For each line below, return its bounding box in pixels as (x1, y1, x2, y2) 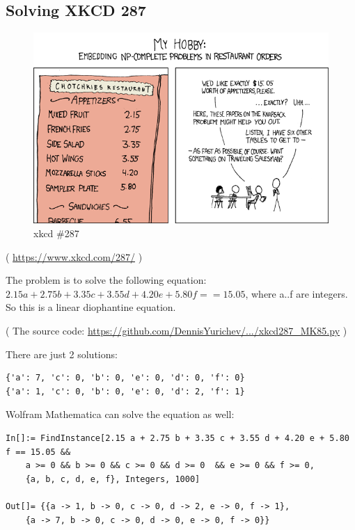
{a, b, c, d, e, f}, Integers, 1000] (25, 474, 200, 484)
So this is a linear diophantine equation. (6, 300, 176, 314)
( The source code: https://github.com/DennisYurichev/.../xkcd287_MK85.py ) (6, 323, 347, 338)
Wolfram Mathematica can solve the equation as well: (6, 407, 235, 421)
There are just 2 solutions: (6, 346, 118, 361)
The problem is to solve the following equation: (6, 273, 207, 287)
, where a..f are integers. (245, 286, 348, 300)
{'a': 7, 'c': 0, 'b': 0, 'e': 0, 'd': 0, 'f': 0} (6, 373, 245, 383)
